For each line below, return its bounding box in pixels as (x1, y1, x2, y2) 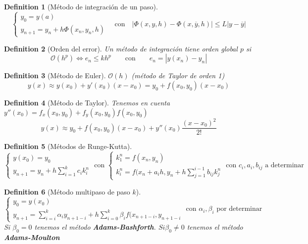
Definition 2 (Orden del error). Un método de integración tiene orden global (4, 43, 238, 53)
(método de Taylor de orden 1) (131, 70, 225, 81)
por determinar (216, 205, 262, 213)
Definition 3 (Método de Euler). (4, 70, 106, 81)
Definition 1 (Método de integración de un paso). (4, 1, 158, 11)
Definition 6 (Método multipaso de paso (4, 186, 130, 196)
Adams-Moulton (4, 232, 60, 242)
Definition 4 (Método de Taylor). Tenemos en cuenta (4, 97, 170, 107)
